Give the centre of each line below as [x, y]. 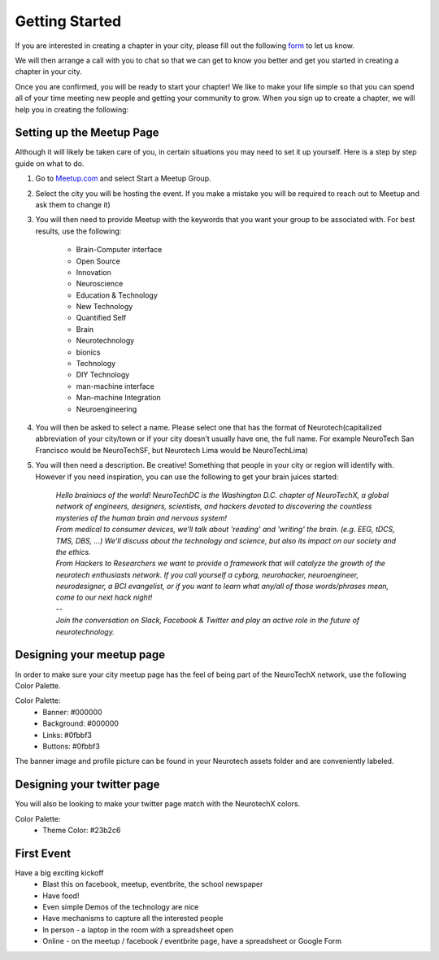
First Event [43, 853]
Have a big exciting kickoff [60, 873]
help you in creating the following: [72, 109]
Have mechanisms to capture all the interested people [133, 919]
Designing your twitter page [87, 785]
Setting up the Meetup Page [87, 133]
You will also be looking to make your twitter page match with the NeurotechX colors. [158, 804]
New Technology [104, 307]
